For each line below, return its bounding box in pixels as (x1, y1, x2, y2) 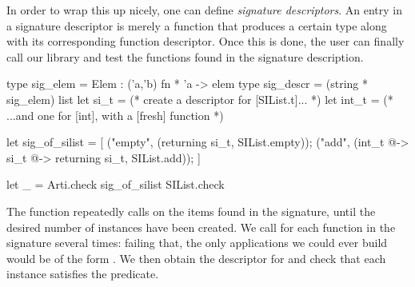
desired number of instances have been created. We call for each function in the (6, 218, 396, 235)
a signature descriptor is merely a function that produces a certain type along (6, 17, 387, 34)
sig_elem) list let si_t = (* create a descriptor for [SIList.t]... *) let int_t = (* (6, 90, 393, 107)
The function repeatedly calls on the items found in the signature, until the (6, 202, 376, 219)
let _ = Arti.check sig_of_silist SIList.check (6, 176, 225, 193)
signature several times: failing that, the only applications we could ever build (6, 234, 388, 251)
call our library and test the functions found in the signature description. (6, 48, 364, 65)
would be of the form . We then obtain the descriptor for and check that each (6, 249, 386, 266)
